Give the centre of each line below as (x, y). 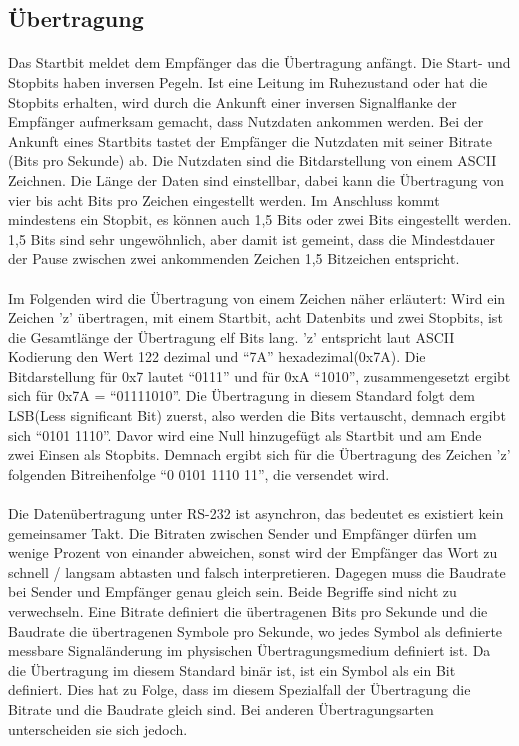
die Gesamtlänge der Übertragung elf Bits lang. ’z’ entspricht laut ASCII (231, 336)
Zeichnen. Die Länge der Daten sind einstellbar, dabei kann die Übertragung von (256, 179)
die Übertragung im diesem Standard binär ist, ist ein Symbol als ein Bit (232, 669)
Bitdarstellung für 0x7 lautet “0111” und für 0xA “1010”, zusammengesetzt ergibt (259, 375)
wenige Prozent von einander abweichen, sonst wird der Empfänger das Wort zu (253, 552)
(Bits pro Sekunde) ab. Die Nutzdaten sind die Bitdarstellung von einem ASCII (252, 160)
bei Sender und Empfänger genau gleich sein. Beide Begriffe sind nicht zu (232, 591)
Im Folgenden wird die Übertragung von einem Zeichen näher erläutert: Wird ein (257, 297)
